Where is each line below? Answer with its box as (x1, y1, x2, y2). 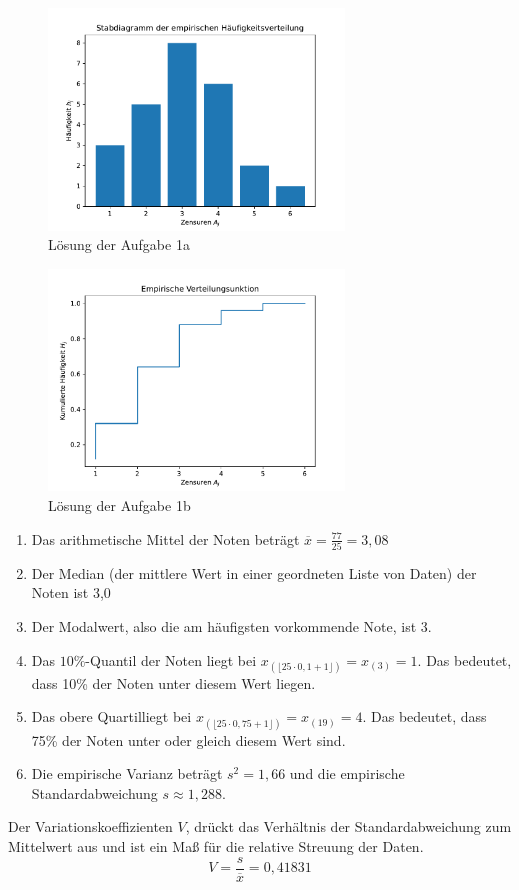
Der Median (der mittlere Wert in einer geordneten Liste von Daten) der (31, 562, 477, 583)
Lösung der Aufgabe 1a (48, 234, 190, 255)
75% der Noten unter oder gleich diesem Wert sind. (31, 729, 346, 750)
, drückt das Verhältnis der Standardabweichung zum (185, 816, 512, 837)
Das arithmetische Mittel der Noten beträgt (31, 528, 300, 549)
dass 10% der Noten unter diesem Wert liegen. (31, 672, 316, 693)
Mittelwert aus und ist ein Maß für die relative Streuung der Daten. (8, 836, 424, 856)
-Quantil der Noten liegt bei (85, 649, 257, 670)
